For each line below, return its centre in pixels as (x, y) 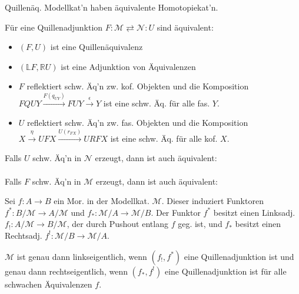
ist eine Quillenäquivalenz (97, 47)
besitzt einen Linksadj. (254, 212)
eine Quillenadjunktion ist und (239, 256)
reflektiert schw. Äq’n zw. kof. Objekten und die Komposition (138, 86)
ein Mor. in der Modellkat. (102, 201)
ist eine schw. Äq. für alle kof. (164, 138)
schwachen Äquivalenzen (49, 284)
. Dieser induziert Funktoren (212, 201)
